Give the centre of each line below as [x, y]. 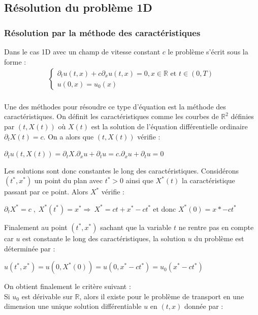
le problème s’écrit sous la [208, 51]
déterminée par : [30, 248]
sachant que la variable [136, 227]
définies [242, 116]
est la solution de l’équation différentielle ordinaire [169, 126]
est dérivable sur [47, 296]
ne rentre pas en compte [216, 227]
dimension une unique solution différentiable [73, 306]
